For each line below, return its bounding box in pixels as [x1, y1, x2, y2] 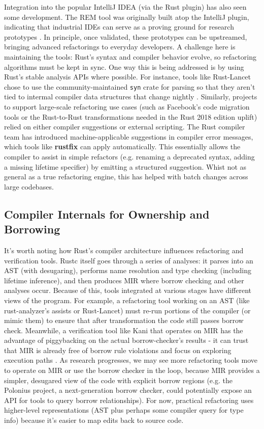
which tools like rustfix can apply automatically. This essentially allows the [4, 141, 241, 152]
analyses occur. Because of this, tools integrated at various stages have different [4, 285, 252, 296]
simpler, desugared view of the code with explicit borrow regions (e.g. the [4, 374, 233, 385]
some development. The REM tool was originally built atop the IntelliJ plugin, [4, 11, 249, 22]
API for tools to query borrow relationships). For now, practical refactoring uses [4, 394, 254, 405]
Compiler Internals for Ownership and [4, 206, 210, 222]
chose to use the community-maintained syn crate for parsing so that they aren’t [4, 81, 255, 92]
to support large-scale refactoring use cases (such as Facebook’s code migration [4, 101, 250, 112]
